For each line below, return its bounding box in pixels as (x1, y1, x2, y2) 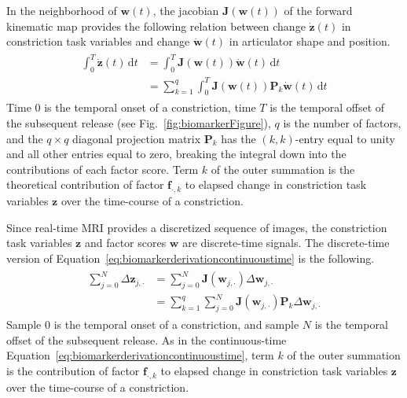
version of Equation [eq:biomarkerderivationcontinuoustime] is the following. (6, 250, 375, 267)
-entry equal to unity (295, 130, 395, 146)
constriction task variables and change (6, 33, 190, 50)
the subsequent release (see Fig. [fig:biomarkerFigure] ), (6, 115, 271, 131)
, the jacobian (152, 2, 219, 18)
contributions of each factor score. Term (6, 160, 199, 177)
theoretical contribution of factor (6, 176, 164, 193)
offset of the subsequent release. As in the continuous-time (6, 331, 287, 348)
